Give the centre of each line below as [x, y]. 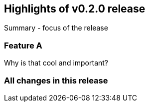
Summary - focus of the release [56, 28]
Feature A [23, 45]
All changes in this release [56, 80]
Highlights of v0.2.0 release [75, 9]
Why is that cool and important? [56, 63]
